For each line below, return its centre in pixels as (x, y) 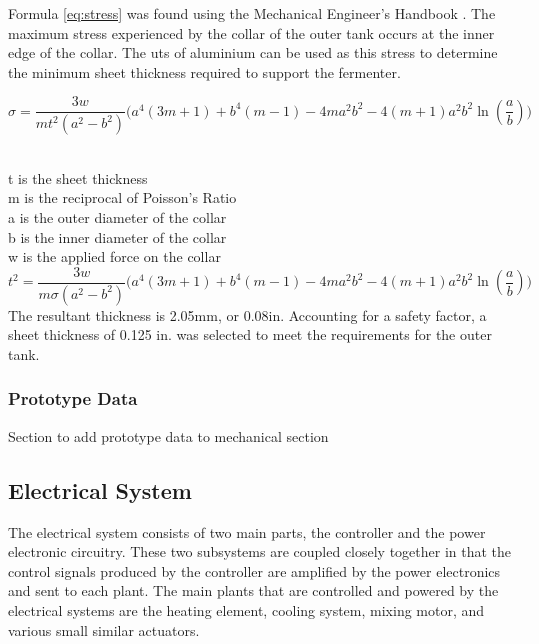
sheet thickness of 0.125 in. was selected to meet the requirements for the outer (250, 334)
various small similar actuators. (104, 629)
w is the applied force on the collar (114, 256)
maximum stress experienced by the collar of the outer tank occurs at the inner (251, 32)
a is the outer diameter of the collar (117, 217)
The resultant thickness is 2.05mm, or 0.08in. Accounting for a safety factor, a (247, 314)
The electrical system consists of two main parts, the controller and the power (247, 531)
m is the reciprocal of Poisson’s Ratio (122, 197)
